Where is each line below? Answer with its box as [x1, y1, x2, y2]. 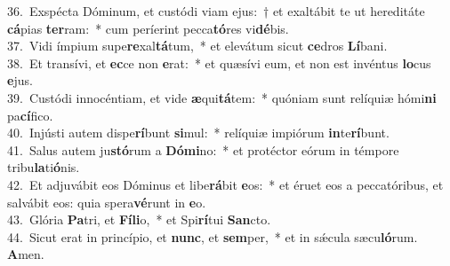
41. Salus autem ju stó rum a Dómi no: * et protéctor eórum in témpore [7, 140, 399, 159]
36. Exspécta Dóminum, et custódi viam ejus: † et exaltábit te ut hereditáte [7, 2, 425, 20]
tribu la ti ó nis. [7, 158, 80, 176]
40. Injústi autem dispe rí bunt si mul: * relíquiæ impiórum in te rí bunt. [7, 123, 390, 142]
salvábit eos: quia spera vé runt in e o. [7, 192, 206, 211]
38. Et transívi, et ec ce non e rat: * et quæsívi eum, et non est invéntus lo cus [7, 53, 431, 72]
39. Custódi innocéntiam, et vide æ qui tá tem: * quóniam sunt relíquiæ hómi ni [7, 88, 437, 106]
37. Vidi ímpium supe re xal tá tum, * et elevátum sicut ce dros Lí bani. [7, 36, 388, 55]
